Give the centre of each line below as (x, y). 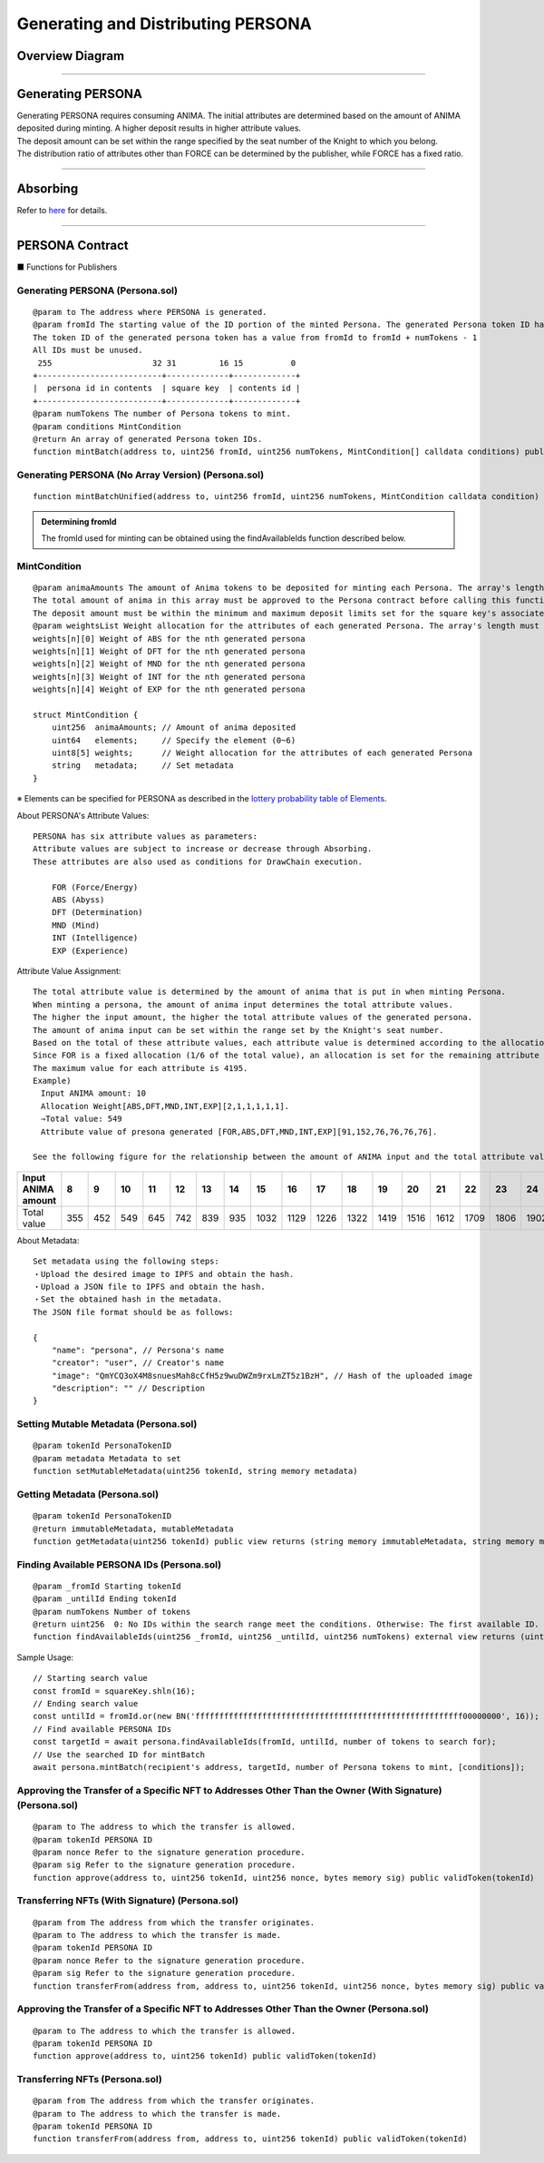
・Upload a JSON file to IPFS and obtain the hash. (150, 1286)
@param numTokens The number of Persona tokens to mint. (162, 414)
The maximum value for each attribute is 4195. (141, 1068)
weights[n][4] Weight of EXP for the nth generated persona (169, 689)
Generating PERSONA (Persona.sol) (97, 290)
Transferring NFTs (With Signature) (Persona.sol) (128, 1901)
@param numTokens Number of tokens (112, 1612)
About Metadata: (48, 1240)
